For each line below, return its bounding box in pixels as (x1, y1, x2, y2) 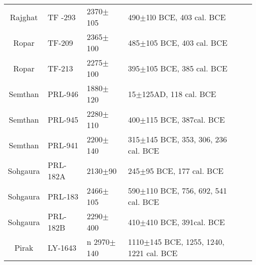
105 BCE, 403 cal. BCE (146, 36, 227, 48)
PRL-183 (47, 190, 78, 202)
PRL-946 (47, 88, 78, 99)
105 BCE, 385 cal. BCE (146, 62, 227, 74)
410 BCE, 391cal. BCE (146, 216, 225, 228)
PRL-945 (47, 113, 78, 125)
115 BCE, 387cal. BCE (146, 113, 225, 125)
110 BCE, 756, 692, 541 (146, 185, 227, 196)
